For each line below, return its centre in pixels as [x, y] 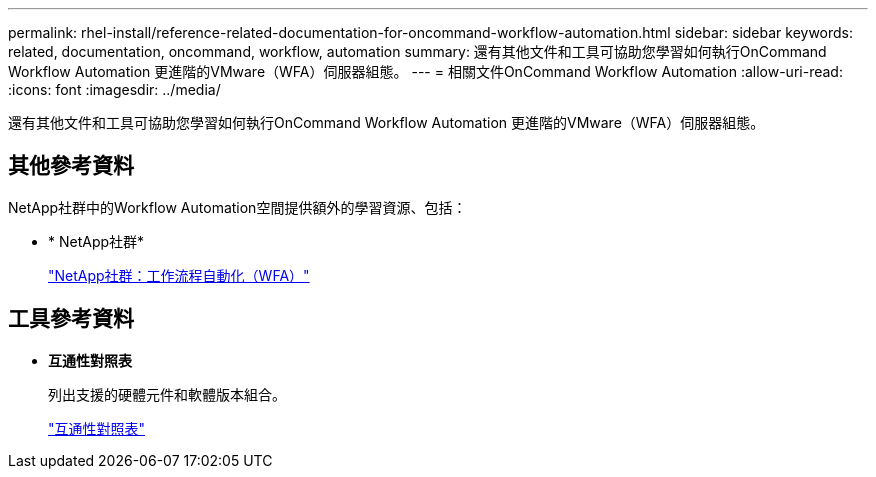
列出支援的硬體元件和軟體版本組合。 [167, 394]
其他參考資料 [71, 166]
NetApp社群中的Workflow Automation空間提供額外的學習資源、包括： [237, 207]
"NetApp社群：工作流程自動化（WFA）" [179, 275]
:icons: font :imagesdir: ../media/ [114, 89]
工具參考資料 [71, 319]
